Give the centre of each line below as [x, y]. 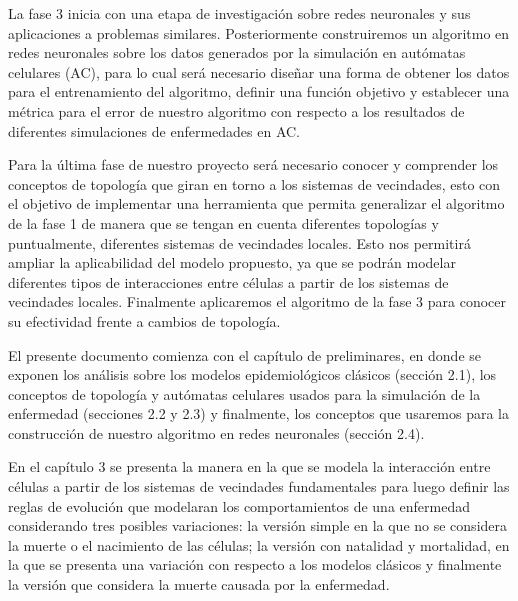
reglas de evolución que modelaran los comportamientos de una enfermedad [239, 505]
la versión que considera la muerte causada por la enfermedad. [199, 584]
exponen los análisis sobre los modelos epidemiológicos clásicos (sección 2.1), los [252, 374]
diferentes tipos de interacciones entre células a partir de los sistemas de [228, 281]
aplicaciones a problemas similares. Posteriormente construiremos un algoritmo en [259, 32]
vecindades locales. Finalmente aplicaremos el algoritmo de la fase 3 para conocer [257, 301]
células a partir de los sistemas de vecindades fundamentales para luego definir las [259, 486]
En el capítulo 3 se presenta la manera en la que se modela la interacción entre [249, 466]
